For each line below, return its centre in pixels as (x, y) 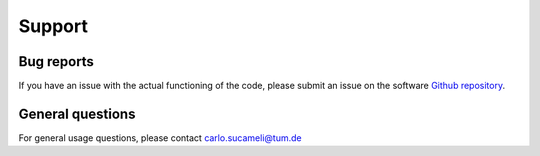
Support (53, 26)
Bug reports (56, 61)
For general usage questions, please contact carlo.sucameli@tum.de (160, 137)
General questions (77, 113)
